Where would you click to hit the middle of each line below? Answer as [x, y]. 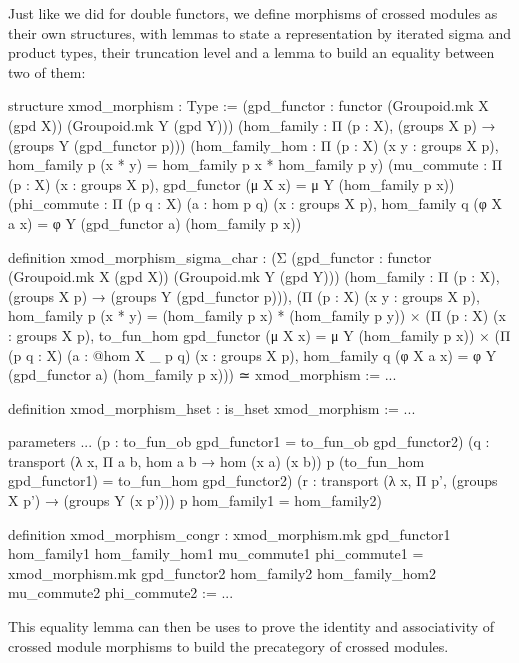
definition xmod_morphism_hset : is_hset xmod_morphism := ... [212, 407]
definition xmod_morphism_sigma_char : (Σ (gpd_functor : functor [220, 256]
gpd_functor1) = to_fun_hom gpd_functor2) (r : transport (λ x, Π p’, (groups [253, 480]
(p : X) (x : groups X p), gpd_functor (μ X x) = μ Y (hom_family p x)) [231, 183]
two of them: [47, 71]
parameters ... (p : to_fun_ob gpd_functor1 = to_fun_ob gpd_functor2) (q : [249, 441]
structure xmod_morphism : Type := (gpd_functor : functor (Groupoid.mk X [248, 105]
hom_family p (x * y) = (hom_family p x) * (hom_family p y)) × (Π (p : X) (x [257, 315]
